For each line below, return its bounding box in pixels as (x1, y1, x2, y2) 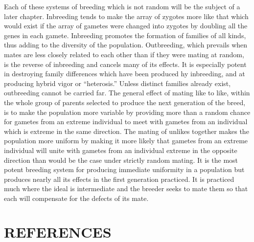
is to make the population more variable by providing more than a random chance (4, 107, 251, 117)
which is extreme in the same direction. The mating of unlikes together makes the (4, 126, 249, 136)
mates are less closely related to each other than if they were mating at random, (4, 49, 244, 59)
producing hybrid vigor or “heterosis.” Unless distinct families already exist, (4, 78, 231, 88)
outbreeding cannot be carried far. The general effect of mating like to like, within (4, 88, 250, 98)
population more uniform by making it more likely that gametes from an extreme (4, 135, 248, 146)
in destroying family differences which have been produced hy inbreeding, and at (4, 68, 245, 79)
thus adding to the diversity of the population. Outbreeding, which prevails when (4, 40, 248, 50)
